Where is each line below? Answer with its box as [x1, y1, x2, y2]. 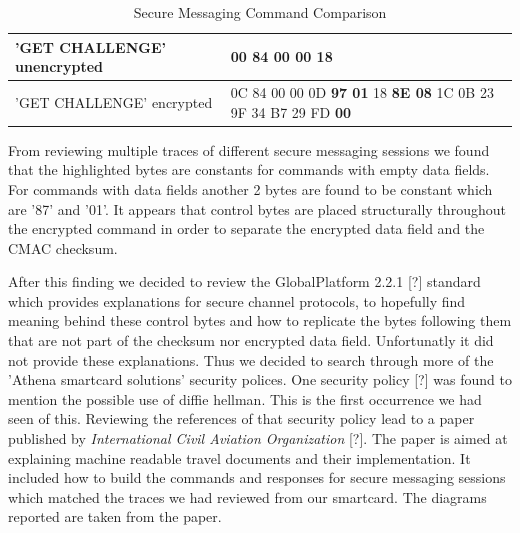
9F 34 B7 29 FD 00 [230, 101, 352, 122]
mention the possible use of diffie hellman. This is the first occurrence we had [8, 388, 482, 409]
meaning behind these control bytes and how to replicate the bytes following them [8, 310, 512, 331]
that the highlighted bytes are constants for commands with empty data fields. [8, 159, 490, 180]
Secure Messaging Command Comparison [133, 2, 387, 22]
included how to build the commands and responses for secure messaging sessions [8, 467, 506, 488]
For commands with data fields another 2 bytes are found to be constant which [8, 178, 493, 199]
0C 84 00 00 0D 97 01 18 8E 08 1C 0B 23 [230, 82, 494, 103]
